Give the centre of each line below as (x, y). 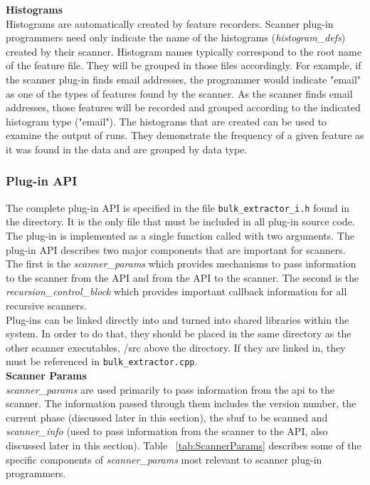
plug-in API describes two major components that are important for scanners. (176, 249)
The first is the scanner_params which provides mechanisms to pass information (181, 264)
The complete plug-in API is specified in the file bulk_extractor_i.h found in (178, 207)
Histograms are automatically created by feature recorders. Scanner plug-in (170, 23)
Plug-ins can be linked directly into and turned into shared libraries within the (178, 319)
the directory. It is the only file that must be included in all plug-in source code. (180, 221)
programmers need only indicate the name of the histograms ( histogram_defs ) (176, 37)
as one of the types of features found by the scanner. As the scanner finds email (179, 93)
